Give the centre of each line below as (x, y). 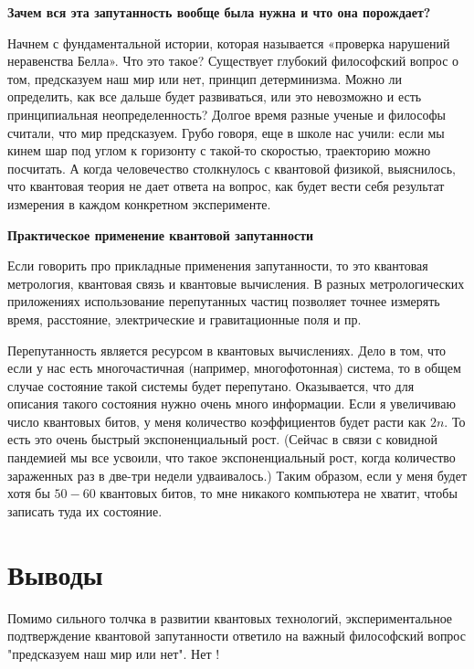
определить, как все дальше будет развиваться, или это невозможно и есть (215, 96)
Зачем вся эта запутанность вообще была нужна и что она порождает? (219, 12)
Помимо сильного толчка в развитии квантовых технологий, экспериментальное (230, 617)
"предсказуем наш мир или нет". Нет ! (114, 653)
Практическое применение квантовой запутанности (161, 234)
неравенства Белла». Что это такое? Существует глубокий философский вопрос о (233, 61)
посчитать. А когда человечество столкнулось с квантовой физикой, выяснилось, (232, 168)
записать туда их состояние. (85, 510)
